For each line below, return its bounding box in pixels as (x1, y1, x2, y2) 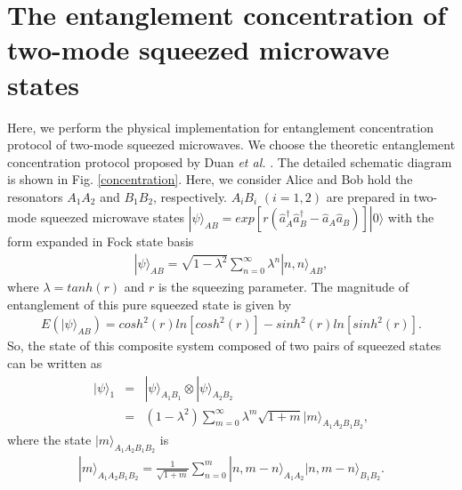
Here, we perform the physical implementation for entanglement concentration (7, 117, 434, 136)
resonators (7, 187, 63, 205)
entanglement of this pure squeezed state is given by (7, 294, 292, 313)
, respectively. (153, 187, 228, 205)
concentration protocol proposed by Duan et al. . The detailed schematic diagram (7, 152, 452, 171)
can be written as (7, 353, 102, 372)
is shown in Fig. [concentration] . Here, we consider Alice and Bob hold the (7, 170, 413, 189)
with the (387, 208, 434, 227)
